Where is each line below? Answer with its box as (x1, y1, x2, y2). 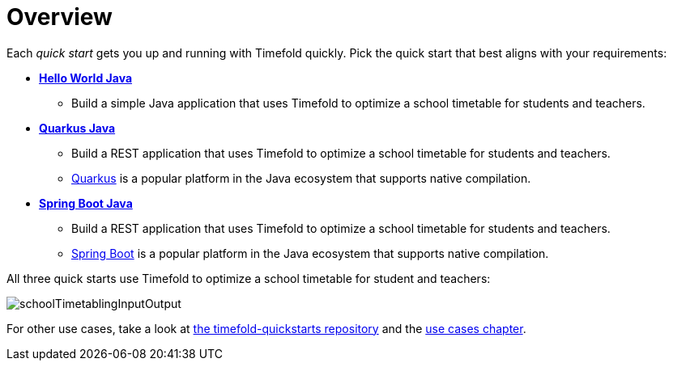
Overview (6, 3, 113, 31)
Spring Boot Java (39, 196, 133, 210)
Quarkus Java (39, 120, 116, 135)
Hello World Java (39, 70, 133, 85)
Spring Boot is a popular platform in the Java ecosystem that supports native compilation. (71, 246, 549, 260)
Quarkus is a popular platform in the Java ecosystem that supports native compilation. (71, 171, 531, 185)
